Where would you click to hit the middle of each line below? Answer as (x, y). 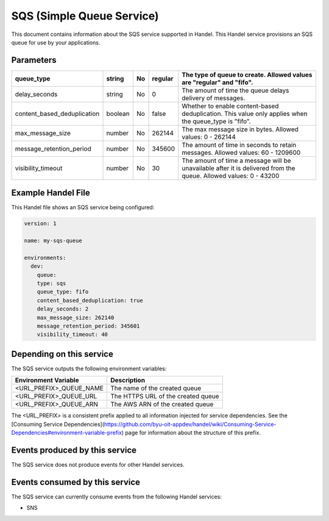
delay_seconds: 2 (63, 309)
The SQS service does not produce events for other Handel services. (98, 465)
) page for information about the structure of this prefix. (191, 433)
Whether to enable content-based (230, 106)
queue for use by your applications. (56, 42)
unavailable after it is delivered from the (239, 168)
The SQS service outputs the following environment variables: (89, 368)
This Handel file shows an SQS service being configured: (83, 207)
